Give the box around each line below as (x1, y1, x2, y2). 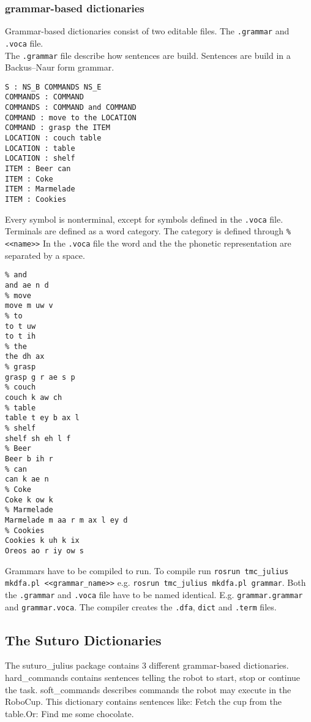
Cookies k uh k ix (5, 536, 80, 545)
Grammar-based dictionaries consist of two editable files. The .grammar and (5, 25, 290, 37)
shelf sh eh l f (5, 434, 71, 443)
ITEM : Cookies (5, 195, 67, 204)
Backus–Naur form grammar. (5, 61, 114, 74)
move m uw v (5, 301, 53, 310)
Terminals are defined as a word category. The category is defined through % (5, 225, 291, 237)
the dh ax (5, 352, 45, 361)
